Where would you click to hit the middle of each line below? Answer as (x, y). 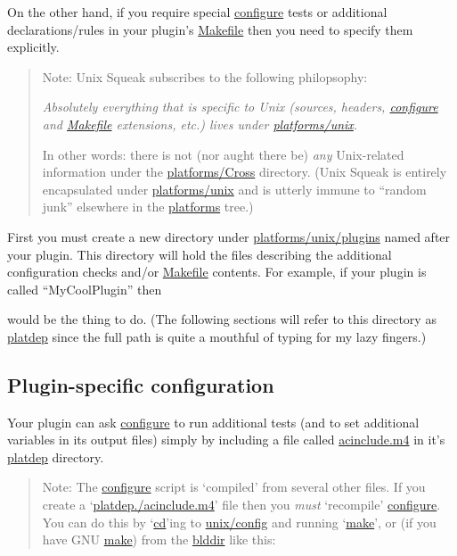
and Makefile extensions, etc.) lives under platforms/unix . (200, 124)
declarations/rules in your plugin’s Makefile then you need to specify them (210, 29)
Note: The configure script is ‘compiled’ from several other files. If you (234, 487)
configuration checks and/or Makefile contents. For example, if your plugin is (217, 272)
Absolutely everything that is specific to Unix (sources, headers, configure (240, 107)
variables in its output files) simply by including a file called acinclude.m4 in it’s (226, 440)
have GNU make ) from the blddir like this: (159, 539)
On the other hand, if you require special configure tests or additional (197, 12)
